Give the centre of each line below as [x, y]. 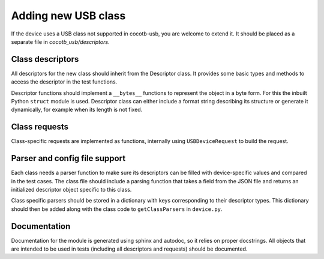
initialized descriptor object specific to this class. [71, 190]
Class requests [40, 127]
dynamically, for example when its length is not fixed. [77, 110]
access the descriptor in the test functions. [64, 82]
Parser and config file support [68, 158]
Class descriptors [45, 59]
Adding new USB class [68, 16]
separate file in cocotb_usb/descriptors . [61, 41]
